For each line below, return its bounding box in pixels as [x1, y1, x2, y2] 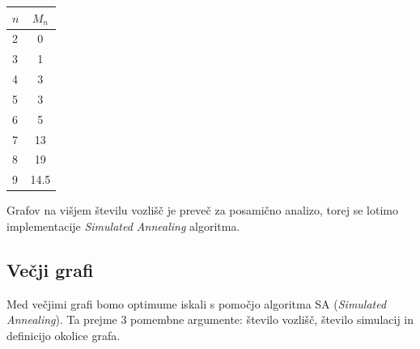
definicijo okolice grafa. [6, 326, 121, 343]
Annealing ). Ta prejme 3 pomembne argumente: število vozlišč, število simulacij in [6, 311, 414, 328]
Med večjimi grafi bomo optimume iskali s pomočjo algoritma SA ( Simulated [6, 295, 387, 312]
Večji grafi [6, 257, 94, 282]
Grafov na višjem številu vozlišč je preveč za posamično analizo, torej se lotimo [6, 202, 398, 219]
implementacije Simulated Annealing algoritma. [6, 217, 240, 234]
